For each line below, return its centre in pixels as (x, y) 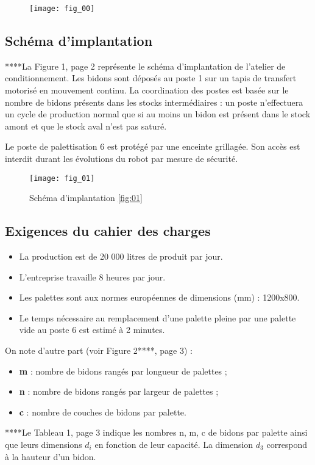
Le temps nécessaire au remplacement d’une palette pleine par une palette (157, 317)
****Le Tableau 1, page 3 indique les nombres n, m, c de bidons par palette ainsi (156, 432)
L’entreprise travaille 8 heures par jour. (92, 276)
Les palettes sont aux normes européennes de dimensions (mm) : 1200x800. (159, 297)
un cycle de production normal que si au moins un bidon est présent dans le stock (158, 114)
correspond (287, 444)
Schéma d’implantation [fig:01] (86, 198)
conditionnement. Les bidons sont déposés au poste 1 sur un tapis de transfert (151, 78)
